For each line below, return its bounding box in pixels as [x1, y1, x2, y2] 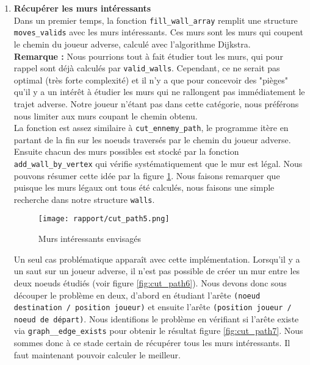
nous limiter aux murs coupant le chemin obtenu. [13, 109, 198, 122]
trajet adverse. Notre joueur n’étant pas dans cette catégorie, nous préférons [13, 97, 299, 110]
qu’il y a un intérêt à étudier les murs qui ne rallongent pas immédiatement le [13, 85, 305, 98]
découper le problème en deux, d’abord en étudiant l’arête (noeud [13, 288, 261, 301]
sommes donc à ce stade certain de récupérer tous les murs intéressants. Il [13, 336, 290, 349]
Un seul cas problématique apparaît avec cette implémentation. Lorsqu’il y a [13, 252, 300, 265]
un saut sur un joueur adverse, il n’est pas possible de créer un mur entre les [13, 264, 300, 277]
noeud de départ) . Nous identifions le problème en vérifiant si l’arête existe [13, 312, 299, 325]
